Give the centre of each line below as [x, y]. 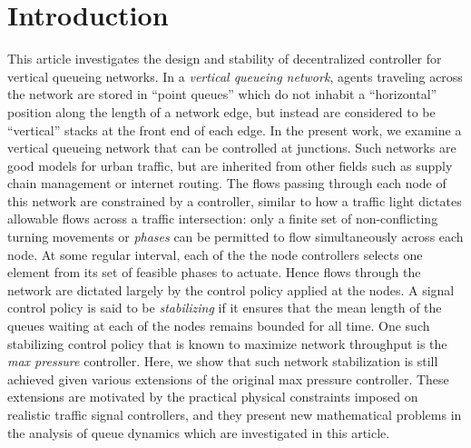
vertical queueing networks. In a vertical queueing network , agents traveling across [235, 76]
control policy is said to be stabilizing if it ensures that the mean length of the [225, 308]
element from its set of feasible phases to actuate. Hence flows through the [214, 272]
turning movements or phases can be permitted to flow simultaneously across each [235, 237]
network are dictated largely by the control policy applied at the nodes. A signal [231, 289]
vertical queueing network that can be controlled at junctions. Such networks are [232, 148]
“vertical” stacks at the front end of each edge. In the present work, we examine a [235, 129]
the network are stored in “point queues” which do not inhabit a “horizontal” [222, 94]
